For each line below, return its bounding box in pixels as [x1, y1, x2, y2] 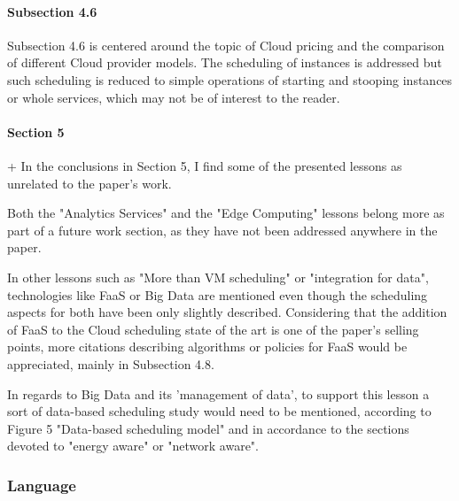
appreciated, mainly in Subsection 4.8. [7, 354, 214, 373]
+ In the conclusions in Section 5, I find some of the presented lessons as [7, 156, 402, 174]
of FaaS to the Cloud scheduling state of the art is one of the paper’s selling [7, 320, 419, 338]
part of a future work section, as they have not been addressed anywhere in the [7, 220, 438, 239]
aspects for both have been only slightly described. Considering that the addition [7, 303, 447, 321]
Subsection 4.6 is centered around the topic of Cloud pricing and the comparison [7, 35, 445, 54]
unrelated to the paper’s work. [7, 173, 172, 192]
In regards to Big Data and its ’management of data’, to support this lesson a [7, 384, 430, 403]
